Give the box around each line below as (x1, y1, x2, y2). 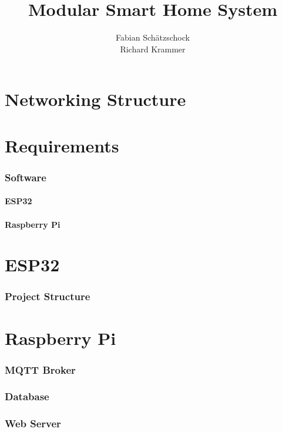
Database (5, 389, 49, 404)
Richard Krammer (120, 42, 186, 55)
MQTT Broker (5, 362, 76, 377)
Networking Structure (5, 87, 186, 111)
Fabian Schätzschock (116, 31, 190, 44)
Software (5, 170, 46, 184)
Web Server (5, 416, 61, 431)
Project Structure (5, 289, 90, 304)
